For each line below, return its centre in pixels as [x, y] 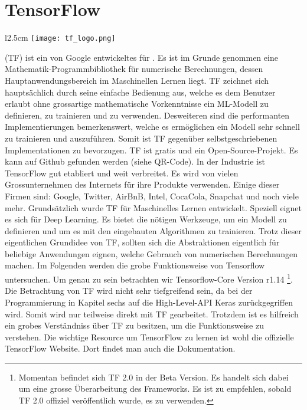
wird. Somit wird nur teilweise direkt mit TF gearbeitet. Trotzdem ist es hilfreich [152, 314]
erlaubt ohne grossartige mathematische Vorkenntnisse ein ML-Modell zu [137, 104]
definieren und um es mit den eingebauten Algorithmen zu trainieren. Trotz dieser [153, 230]
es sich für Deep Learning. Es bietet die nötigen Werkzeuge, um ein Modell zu [146, 219]
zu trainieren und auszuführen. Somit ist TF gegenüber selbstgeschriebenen [141, 138]
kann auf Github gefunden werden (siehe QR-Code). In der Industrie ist [135, 161]
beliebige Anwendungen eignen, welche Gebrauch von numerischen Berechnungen [151, 253]
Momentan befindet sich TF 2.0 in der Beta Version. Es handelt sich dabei [153, 377]
